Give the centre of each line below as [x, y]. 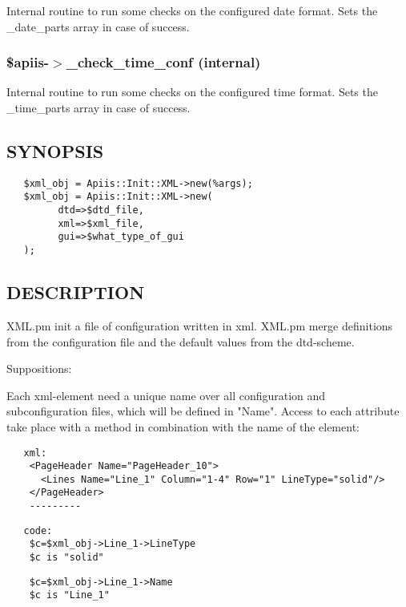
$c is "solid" [66, 558]
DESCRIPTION [76, 292]
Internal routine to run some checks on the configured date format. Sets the [192, 10]
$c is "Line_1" [69, 595]
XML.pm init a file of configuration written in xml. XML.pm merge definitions [200, 325]
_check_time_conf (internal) [163, 62]
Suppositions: [39, 368]
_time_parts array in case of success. [98, 107]
